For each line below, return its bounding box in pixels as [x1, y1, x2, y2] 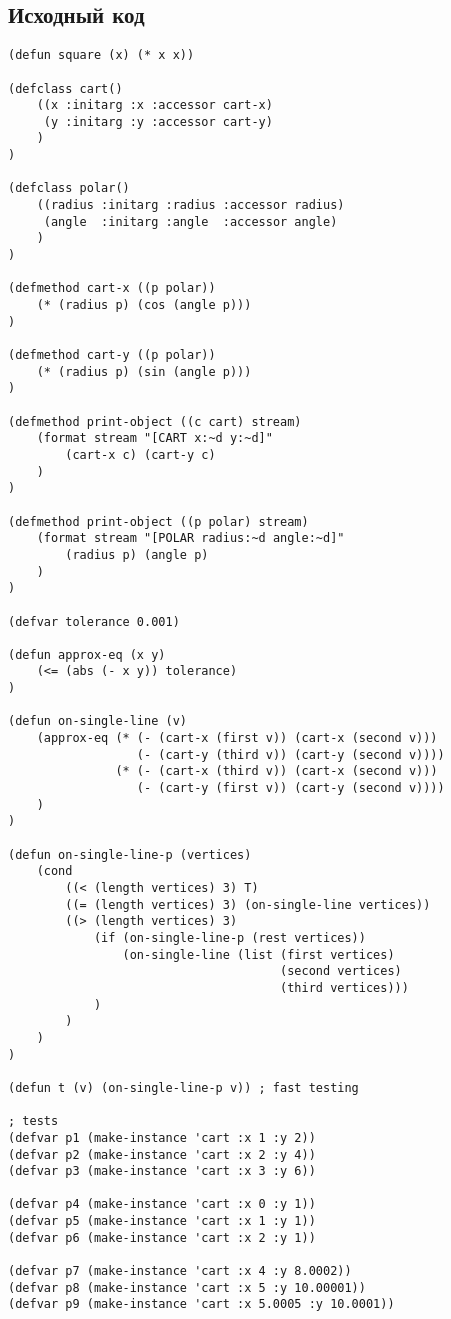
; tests [8, 1114, 59, 1129]
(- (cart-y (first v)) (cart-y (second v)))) [136, 781, 445, 796]
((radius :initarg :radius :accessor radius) [36, 198, 345, 213]
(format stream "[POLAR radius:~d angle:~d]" [36, 531, 345, 546]
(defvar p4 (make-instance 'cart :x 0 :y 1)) [8, 1197, 316, 1212]
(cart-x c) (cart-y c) [65, 447, 216, 462]
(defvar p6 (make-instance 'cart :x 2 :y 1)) [8, 1230, 316, 1245]
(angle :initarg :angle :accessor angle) [43, 214, 338, 229]
